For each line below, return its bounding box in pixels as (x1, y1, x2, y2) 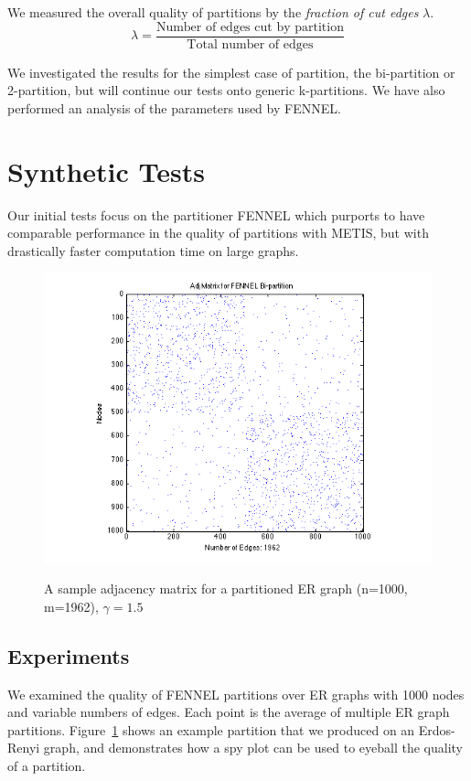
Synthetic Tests (7, 152, 205, 189)
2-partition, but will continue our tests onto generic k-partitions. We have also (7, 80, 445, 100)
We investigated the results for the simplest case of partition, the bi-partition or (7, 62, 455, 81)
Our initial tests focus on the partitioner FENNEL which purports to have (7, 205, 425, 224)
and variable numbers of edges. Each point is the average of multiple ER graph (7, 702, 450, 722)
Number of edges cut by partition (155, 20, 344, 34)
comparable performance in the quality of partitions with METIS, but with (7, 223, 429, 242)
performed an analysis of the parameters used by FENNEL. (7, 98, 341, 117)
